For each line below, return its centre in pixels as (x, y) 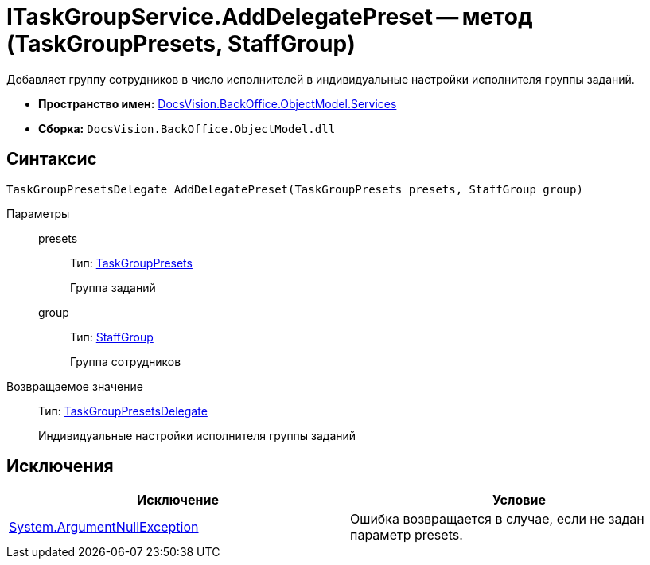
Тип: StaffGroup (112, 337)
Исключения (60, 466)
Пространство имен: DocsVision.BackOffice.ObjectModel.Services (218, 103)
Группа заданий (113, 287)
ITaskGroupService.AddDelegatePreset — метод (270, 17)
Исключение (178, 500)
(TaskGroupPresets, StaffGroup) (181, 44)
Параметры (38, 213)
